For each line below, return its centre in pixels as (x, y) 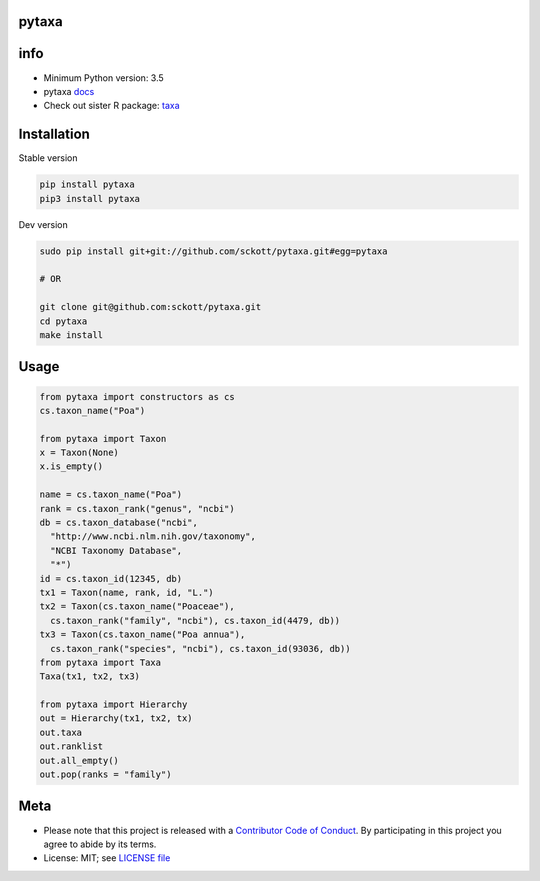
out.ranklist (71, 746)
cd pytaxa (63, 321)
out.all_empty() (79, 760)
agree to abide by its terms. (100, 844)
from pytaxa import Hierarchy (113, 704)
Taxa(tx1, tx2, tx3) (89, 676)
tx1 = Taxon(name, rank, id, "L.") (126, 592)
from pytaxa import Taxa (100, 662)
